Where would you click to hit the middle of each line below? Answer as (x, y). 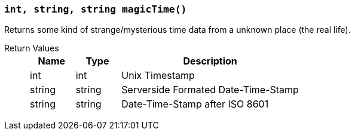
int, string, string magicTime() (96, 9)
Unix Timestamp (158, 76)
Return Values (32, 48)
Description (210, 61)
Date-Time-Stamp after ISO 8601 (195, 104)
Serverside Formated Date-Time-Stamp (210, 90)
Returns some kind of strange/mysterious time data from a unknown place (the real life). (177, 30)
